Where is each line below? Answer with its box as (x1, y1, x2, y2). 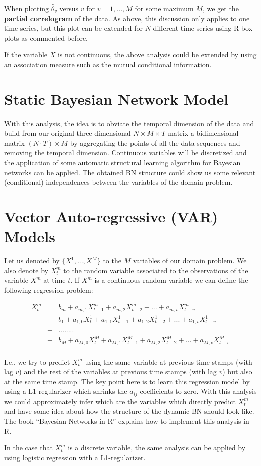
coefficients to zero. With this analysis (140, 386, 257, 396)
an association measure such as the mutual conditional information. (4, 59, 212, 69)
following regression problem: (4, 284, 93, 295)
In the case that (4, 442, 53, 453)
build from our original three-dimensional (4, 128, 131, 138)
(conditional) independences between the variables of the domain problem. (4, 177, 233, 187)
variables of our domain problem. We (133, 255, 247, 266)
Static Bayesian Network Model (4, 88, 229, 109)
